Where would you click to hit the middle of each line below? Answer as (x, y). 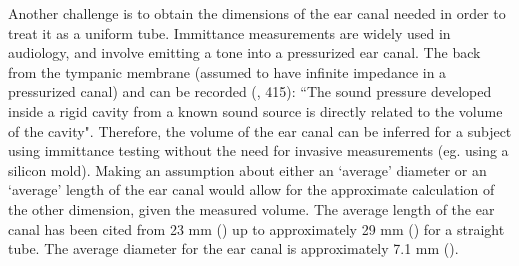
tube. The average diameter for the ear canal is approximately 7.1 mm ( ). (233, 248)
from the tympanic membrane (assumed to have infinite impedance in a (227, 71)
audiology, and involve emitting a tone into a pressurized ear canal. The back (244, 52)
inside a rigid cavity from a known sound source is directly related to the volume (255, 110)
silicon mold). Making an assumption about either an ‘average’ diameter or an (247, 169)
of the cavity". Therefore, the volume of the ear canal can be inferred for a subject (260, 130)
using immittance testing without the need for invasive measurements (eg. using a (258, 150)
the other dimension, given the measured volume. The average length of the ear (251, 208)
